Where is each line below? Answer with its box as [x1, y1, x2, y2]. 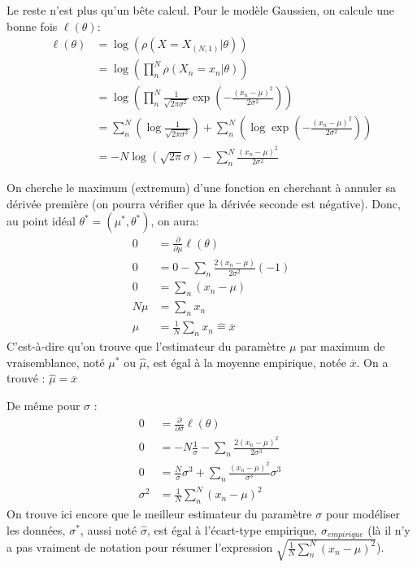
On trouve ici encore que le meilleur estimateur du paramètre [7, 505, 312, 522]
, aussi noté [80, 521, 137, 538]
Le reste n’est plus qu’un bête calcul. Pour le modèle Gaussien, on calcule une [7, 2, 394, 18]
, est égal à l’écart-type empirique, [146, 521, 318, 538]
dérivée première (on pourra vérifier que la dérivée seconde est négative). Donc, [7, 194, 401, 212]
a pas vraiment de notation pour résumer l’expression [7, 539, 273, 556]
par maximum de [300, 338, 385, 355]
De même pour [7, 396, 80, 413]
